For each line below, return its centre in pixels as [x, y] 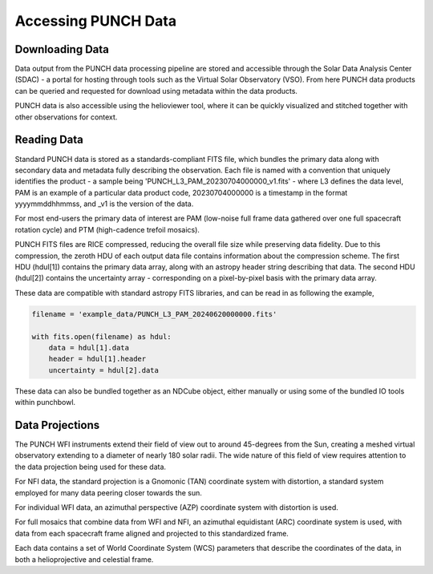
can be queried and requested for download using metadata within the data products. [156, 91]
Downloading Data [62, 49]
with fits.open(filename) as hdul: [101, 336]
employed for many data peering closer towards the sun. [108, 492]
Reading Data [49, 140]
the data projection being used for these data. [91, 467]
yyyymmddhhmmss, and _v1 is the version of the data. [104, 204]
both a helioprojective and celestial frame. [84, 559]
